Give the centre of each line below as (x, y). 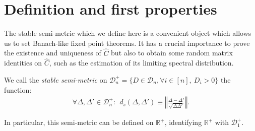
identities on (23, 63)
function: (18, 89)
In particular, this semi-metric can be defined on (79, 122)
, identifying (183, 122)
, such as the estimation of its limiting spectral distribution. (141, 63)
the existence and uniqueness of (53, 53)
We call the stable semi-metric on (56, 79)
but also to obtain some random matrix (172, 53)
